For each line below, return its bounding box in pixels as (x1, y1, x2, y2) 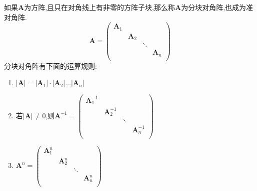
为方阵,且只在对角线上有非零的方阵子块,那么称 (24, 2, 175, 12)
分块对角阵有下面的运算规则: (4, 60, 97, 71)
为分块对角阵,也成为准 (181, 2, 253, 12)
